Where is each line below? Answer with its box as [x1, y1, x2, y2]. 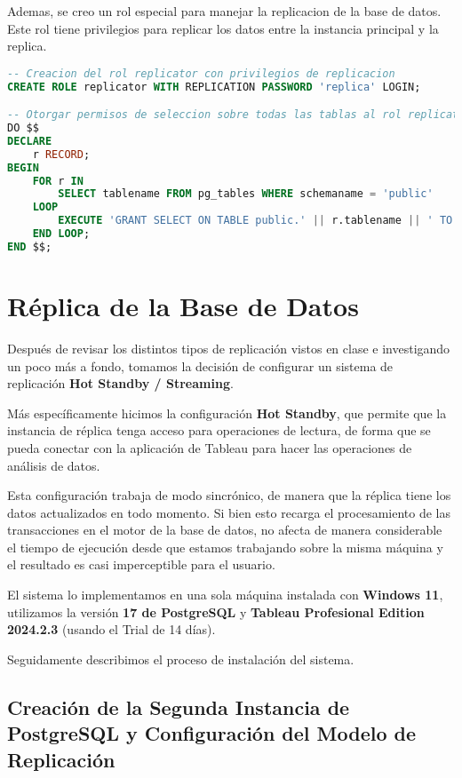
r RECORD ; [32, 147, 91, 161]
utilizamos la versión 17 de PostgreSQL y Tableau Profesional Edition [7, 602, 425, 621]
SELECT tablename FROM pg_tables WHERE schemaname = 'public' [58, 187, 434, 201]
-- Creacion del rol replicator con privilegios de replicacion [7, 67, 395, 80]
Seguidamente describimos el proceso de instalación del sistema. [7, 649, 354, 668]
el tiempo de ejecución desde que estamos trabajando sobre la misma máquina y [7, 537, 443, 556]
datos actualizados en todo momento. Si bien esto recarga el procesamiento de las [7, 503, 450, 521]
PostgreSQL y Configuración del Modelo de [7, 719, 417, 747]
